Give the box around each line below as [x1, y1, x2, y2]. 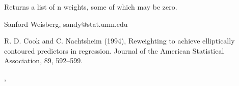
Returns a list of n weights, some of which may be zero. [4, 2, 177, 12]
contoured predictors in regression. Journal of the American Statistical [4, 45, 224, 56]
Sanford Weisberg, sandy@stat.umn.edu [4, 18, 128, 29]
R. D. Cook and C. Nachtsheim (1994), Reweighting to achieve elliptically [4, 35, 235, 46]
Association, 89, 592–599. [4, 55, 83, 66]
